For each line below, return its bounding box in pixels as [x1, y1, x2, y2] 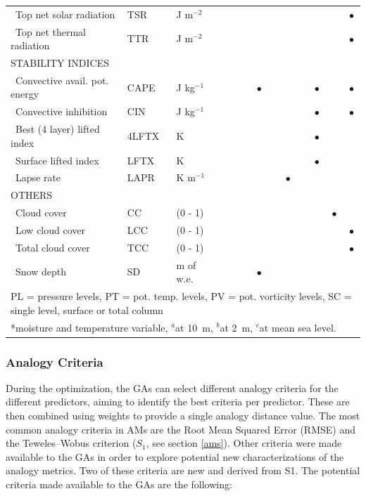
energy [11, 86, 39, 101]
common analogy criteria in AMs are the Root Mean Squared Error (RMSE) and [6, 422, 355, 436]
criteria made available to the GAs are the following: [6, 477, 232, 491]
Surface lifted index [15, 152, 99, 167]
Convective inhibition [15, 104, 108, 119]
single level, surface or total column [11, 302, 163, 317]
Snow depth [15, 264, 66, 279]
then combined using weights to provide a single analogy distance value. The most [6, 408, 360, 423]
